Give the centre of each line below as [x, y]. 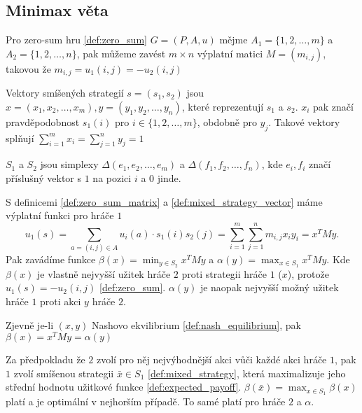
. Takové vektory [304, 121]
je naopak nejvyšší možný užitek [269, 287]
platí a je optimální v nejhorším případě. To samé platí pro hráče [146, 401]
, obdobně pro [227, 121]
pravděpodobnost [43, 121]
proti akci [61, 301]
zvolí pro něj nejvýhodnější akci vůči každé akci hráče [211, 359]
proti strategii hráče [224, 273]
